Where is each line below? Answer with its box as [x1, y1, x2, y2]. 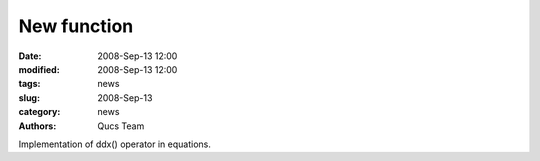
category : [18, 106, 61, 118]
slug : [18, 91, 40, 104]
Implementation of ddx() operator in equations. [18, 138, 212, 150]
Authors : [18, 120, 57, 132]
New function [18, 15, 134, 37]
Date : [18, 50, 42, 62]
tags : [18, 78, 41, 90]
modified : [18, 63, 60, 75]
